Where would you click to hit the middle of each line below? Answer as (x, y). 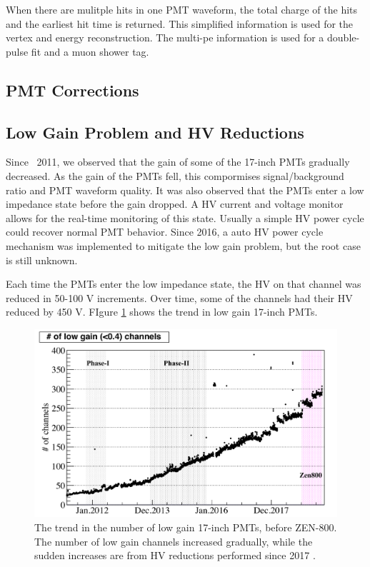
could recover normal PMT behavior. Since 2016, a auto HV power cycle (165, 232)
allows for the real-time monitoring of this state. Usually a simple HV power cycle (185, 217)
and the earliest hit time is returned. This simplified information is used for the (180, 23)
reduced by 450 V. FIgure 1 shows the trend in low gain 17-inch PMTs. (162, 312)
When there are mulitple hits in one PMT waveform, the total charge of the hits (182, 9)
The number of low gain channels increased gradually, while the (174, 541)
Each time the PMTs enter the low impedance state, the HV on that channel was (184, 284)
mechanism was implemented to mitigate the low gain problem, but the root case (183, 245)
